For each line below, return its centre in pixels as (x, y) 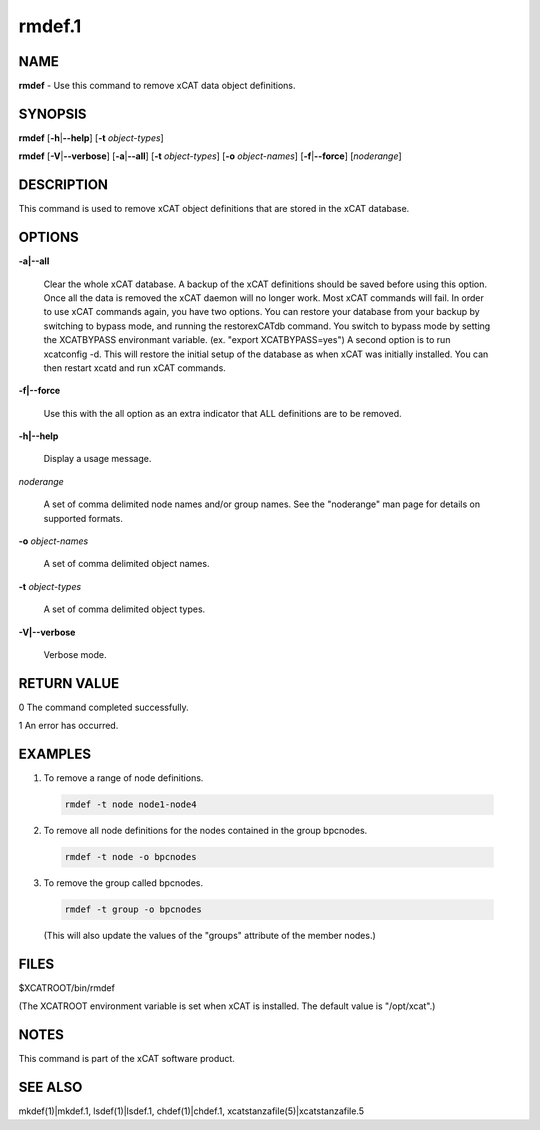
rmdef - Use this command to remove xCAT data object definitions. (157, 86)
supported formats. (83, 518)
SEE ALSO (50, 1087)
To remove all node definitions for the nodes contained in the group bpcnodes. (205, 831)
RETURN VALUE (69, 683)
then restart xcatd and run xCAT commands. (135, 367)
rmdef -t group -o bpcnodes (133, 909)
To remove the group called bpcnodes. (123, 883)
